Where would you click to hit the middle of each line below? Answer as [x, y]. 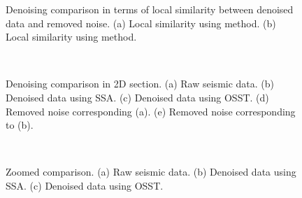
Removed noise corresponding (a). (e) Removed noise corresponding [151, 111]
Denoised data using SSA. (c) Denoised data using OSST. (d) [137, 97]
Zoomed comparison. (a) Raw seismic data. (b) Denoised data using [151, 172]
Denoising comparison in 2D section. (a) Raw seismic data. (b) [140, 84]
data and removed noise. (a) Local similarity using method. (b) [141, 23]
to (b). [20, 125]
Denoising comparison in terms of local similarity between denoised [150, 9]
